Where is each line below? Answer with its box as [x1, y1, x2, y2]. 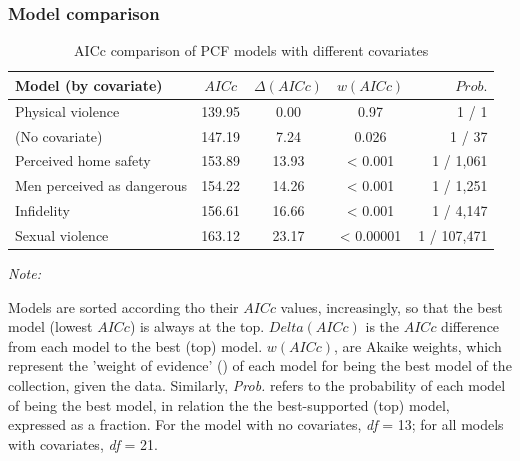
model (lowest [8, 316, 93, 337]
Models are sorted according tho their [8, 296, 239, 317]
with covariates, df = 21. [8, 433, 158, 454]
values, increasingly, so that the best [280, 296, 503, 317]
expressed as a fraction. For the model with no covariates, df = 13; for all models [8, 414, 504, 435]
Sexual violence [15, 224, 109, 245]
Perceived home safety [15, 150, 151, 171]
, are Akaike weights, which [333, 335, 502, 356]
